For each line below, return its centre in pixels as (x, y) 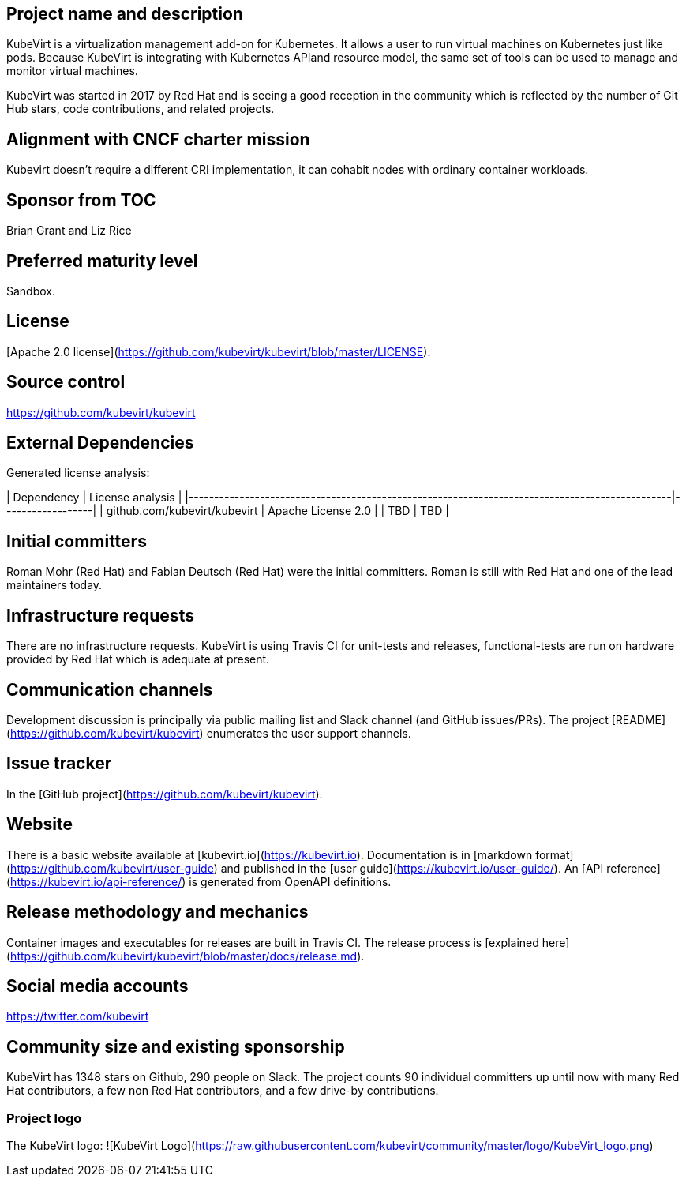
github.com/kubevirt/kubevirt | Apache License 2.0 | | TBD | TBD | (277, 511)
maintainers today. (54, 585)
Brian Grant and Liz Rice (69, 231)
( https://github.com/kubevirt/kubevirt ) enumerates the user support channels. (209, 734)
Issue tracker (59, 764)
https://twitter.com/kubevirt (78, 1016)
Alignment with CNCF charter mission (158, 139)
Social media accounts (97, 986)
